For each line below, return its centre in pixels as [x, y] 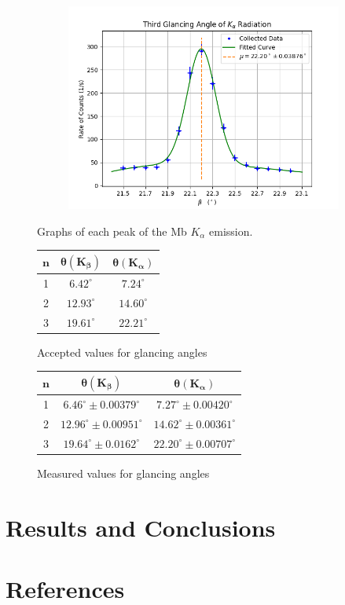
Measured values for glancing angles [123, 473]
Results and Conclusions [141, 527]
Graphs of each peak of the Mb [112, 231]
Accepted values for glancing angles [122, 352]
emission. [231, 231]
